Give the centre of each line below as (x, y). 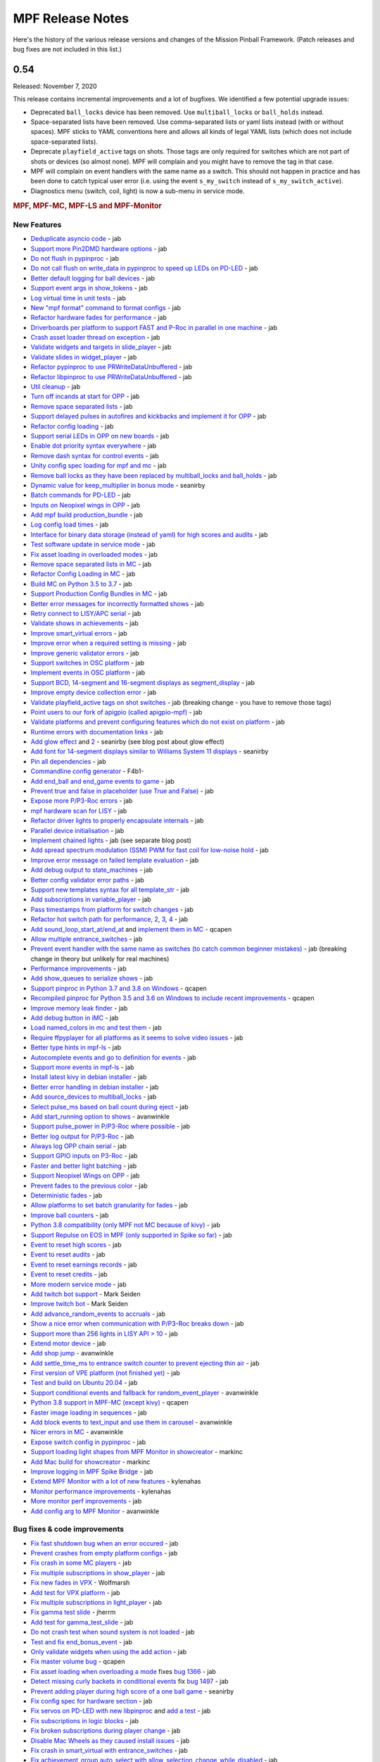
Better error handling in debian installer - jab (95, 1087)
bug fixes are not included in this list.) (68, 49)
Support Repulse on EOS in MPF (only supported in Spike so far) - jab (131, 1235)
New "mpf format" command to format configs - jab (106, 307)
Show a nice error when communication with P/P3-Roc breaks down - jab (137, 1324)
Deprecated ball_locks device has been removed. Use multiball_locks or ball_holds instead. (177, 112)
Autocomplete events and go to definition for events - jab (113, 1057)
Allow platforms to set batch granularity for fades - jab (109, 1205)
